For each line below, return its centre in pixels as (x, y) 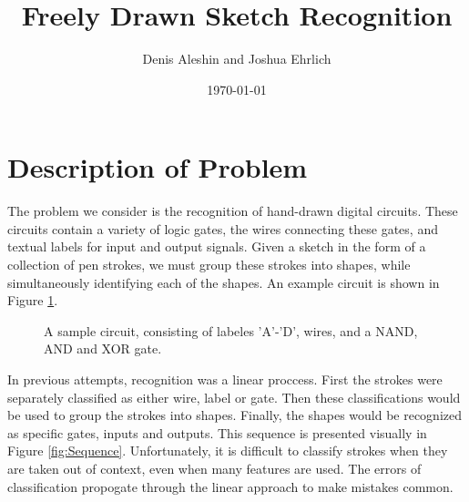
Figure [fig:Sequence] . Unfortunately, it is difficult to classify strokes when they (228, 451)
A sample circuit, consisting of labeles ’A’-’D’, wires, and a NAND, (231, 330)
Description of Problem (158, 167)
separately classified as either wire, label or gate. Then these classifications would (234, 397)
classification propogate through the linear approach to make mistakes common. (230, 486)
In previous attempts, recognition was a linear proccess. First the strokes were (225, 379)
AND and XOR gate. (103, 348)
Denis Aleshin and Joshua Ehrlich (237, 59)
